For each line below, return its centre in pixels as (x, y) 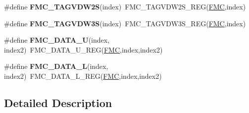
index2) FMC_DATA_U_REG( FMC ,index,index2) (83, 49)
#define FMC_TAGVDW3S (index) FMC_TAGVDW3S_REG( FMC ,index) (125, 23)
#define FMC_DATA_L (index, (56, 66)
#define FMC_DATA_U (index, (57, 40)
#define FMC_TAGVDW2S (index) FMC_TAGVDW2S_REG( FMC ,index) (125, 6)
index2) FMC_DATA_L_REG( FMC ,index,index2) (83, 76)
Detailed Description (58, 102)
